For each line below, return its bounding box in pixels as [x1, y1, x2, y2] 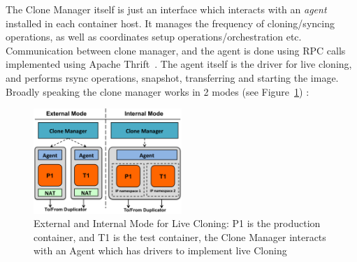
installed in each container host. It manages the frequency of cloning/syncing [6, 15, 335, 30]
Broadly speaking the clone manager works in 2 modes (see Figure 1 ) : [6, 84, 309, 99]
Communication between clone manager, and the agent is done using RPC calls [6, 43, 346, 57]
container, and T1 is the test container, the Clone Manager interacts [34, 229, 326, 244]
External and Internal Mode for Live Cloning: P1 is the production [34, 216, 321, 231]
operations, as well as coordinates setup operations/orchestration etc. [6, 29, 302, 44]
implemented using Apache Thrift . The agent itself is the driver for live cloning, [6, 57, 352, 71]
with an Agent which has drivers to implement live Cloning [34, 243, 287, 258]
